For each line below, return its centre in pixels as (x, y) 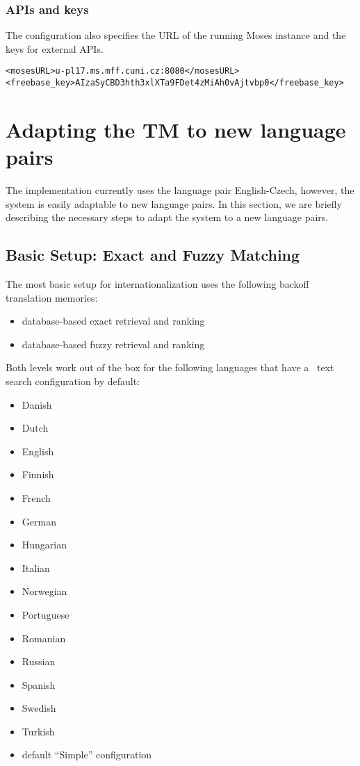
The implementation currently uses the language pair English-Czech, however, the (180, 190)
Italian (36, 568)
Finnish (38, 474)
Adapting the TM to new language (176, 129)
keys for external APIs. (55, 48)
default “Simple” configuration (87, 755)
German (39, 521)
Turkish (38, 731)
